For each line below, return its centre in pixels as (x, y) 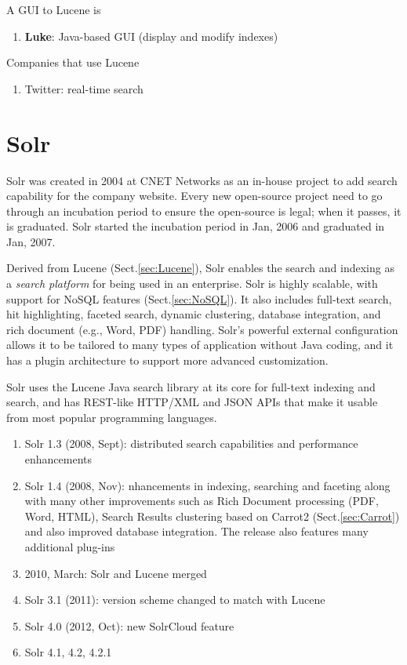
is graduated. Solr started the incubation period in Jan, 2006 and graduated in (196, 226)
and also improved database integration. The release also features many (196, 531)
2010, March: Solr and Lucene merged (116, 573)
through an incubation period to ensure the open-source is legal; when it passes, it (204, 211)
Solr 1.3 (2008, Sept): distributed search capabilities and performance (191, 443)
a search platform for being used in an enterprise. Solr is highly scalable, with (192, 283)
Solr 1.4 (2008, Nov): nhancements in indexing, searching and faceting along (207, 485)
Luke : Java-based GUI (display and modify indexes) (151, 36)
